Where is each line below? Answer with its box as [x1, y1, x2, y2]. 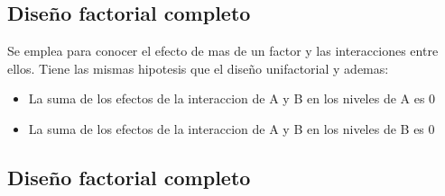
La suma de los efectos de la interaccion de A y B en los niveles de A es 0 [28, 89, 436, 108]
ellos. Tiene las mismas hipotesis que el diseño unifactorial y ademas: [7, 58, 389, 77]
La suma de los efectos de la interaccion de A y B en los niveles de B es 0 [28, 119, 435, 138]
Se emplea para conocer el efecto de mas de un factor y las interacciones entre [7, 41, 439, 60]
